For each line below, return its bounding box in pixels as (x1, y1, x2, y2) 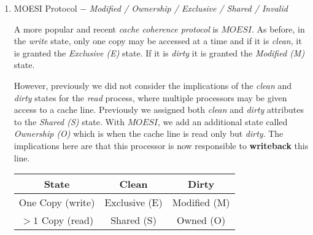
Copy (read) (41, 213, 94, 228)
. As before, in (251, 22, 305, 35)
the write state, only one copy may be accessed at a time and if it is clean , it (14, 34, 302, 47)
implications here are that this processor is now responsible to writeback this (14, 139, 309, 152)
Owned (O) (177, 213, 226, 228)
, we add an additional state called (158, 115, 288, 128)
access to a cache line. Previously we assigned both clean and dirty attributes (14, 103, 304, 116)
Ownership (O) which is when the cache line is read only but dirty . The (14, 127, 284, 140)
